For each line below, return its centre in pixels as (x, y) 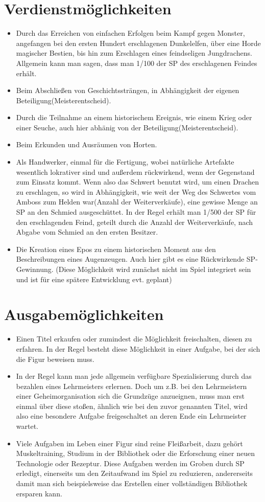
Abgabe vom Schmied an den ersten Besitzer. (87, 232)
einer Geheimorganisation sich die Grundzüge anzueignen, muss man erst (130, 396)
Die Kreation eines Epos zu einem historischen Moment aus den (116, 249)
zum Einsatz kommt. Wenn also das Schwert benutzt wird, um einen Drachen (137, 182)
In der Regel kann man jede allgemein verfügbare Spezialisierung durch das (134, 376)
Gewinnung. (35, 269)
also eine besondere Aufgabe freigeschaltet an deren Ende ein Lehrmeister (131, 416)
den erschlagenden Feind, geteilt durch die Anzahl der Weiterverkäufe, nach (135, 222)
